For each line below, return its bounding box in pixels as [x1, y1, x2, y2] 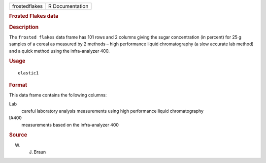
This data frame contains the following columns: [9, 92, 107, 98]
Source [9, 131, 28, 138]
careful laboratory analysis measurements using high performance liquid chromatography [21, 108, 204, 114]
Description [9, 24, 39, 31]
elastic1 [18, 70, 39, 76]
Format [9, 81, 27, 88]
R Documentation [48, 3, 89, 9]
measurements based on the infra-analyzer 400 [21, 122, 119, 128]
